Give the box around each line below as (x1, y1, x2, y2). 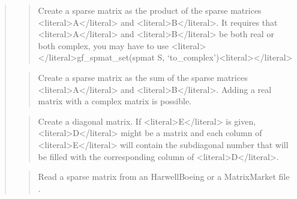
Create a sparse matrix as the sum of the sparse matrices (38, 71, 248, 83)
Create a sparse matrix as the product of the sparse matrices (38, 4, 262, 16)
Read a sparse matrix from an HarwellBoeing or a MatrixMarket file (38, 170, 290, 183)
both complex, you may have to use (38, 39, 169, 52)
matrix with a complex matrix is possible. (38, 95, 192, 107)
